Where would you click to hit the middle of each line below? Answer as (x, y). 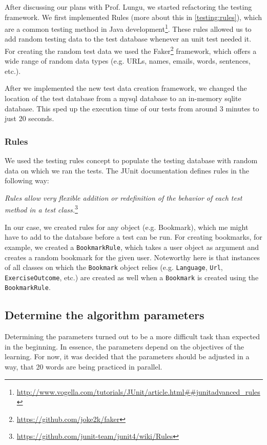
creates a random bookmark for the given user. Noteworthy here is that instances (132, 257)
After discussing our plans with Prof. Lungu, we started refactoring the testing (128, 7)
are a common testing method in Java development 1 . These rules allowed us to (128, 28)
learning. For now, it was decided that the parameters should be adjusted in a (127, 356)
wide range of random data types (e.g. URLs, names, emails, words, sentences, (128, 61)
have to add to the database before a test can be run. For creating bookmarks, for (133, 237)
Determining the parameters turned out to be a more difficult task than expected (132, 336)
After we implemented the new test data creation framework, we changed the (126, 88)
